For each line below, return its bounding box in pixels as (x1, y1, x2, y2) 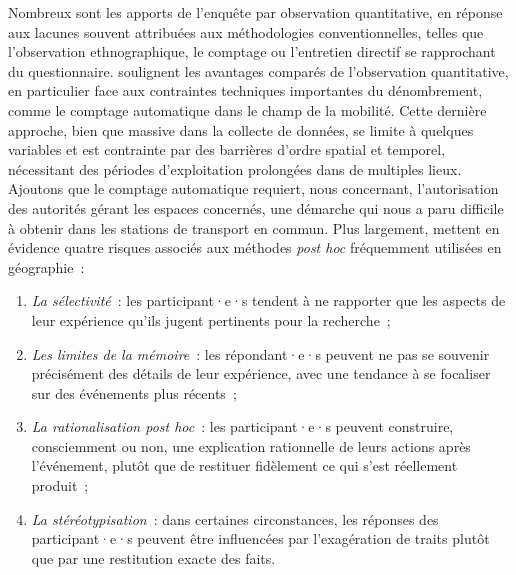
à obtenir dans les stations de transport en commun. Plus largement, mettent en (8, 217, 500, 238)
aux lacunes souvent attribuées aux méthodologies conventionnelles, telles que (8, 21, 484, 42)
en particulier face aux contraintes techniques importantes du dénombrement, (8, 80, 483, 101)
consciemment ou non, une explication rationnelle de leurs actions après (31, 435, 471, 456)
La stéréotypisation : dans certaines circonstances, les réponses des (31, 508, 439, 529)
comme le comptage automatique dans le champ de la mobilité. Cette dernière (8, 99, 487, 120)
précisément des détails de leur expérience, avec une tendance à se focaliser (31, 363, 491, 384)
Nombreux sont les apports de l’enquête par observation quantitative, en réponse (8, 2, 503, 22)
